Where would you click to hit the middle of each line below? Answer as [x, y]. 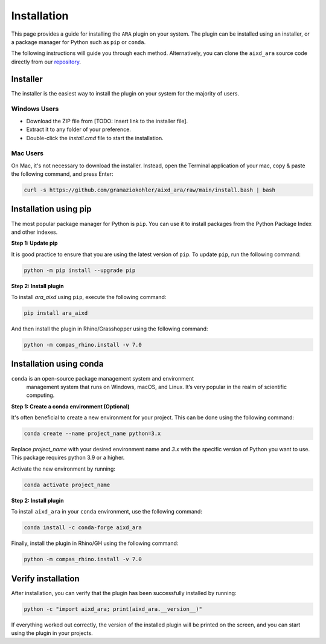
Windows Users [35, 109]
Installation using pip [51, 209]
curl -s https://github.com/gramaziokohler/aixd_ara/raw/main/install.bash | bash [150, 190]
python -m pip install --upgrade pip [80, 270]
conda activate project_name [67, 485]
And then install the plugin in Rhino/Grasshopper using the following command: [110, 329]
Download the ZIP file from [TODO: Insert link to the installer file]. [107, 121]
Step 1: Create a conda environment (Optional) [70, 406]
